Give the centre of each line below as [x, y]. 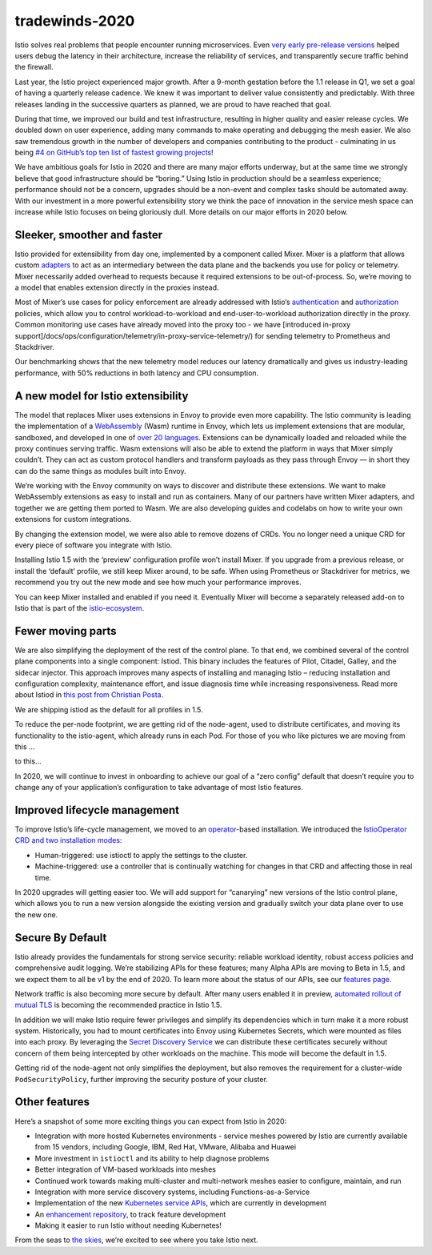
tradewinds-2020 [75, 21]
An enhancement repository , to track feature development [130, 1214]
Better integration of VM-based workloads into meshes [125, 1169]
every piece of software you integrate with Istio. [94, 545]
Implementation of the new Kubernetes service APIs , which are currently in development [181, 1203]
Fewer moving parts [66, 631]
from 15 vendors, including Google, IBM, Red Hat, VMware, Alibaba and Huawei [165, 1147]
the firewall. [34, 67]
